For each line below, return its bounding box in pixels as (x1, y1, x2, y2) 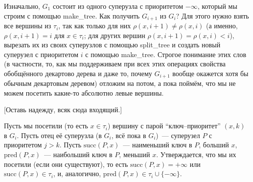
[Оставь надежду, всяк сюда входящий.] (4, 104, 122, 114)
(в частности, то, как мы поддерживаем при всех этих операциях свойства (4, 59, 226, 69)
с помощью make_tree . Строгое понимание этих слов (85, 49, 247, 59)
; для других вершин (84, 30, 145, 40)
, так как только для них (58, 20, 131, 31)
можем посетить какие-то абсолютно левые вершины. (4, 88, 164, 98)
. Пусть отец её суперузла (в (17, 130, 102, 140)
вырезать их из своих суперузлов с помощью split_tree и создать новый (4, 40, 221, 50)
